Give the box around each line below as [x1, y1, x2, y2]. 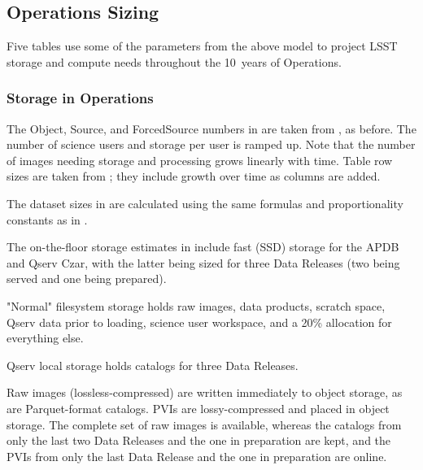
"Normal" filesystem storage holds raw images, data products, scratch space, [7, 297, 386, 314]
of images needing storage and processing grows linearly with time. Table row [7, 151, 393, 168]
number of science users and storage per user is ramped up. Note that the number [7, 136, 416, 153]
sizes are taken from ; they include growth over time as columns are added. [7, 168, 381, 185]
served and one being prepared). [7, 270, 167, 287]
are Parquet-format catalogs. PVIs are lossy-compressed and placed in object [7, 399, 390, 416]
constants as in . [7, 211, 88, 228]
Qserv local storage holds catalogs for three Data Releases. [7, 356, 299, 373]
